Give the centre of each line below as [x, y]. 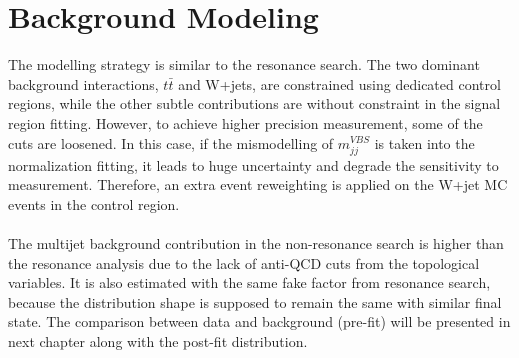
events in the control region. [94, 203]
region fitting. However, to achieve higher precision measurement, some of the [245, 122]
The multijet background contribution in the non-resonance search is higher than [256, 243]
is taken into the [424, 142]
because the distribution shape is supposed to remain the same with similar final [255, 301]
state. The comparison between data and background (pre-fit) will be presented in [259, 321]
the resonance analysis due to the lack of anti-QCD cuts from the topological [244, 262]
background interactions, [83, 83]
